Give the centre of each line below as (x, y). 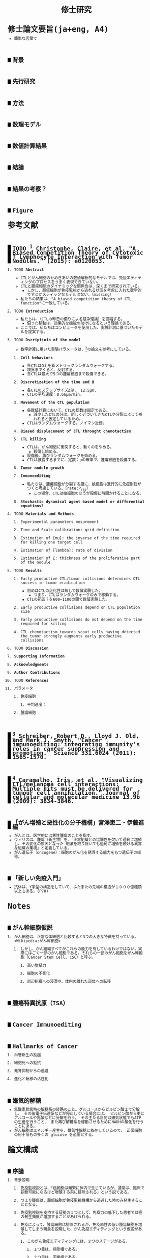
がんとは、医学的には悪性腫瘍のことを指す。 (54, 836)
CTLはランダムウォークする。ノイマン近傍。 (67, 423)
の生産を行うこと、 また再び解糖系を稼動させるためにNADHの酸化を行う (79, 1122)
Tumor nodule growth (42, 468)
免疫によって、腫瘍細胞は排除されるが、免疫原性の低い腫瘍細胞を (79, 1225)
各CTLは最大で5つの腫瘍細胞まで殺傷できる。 (68, 374)
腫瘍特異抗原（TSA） (40, 1003)
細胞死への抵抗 (27, 1063)
